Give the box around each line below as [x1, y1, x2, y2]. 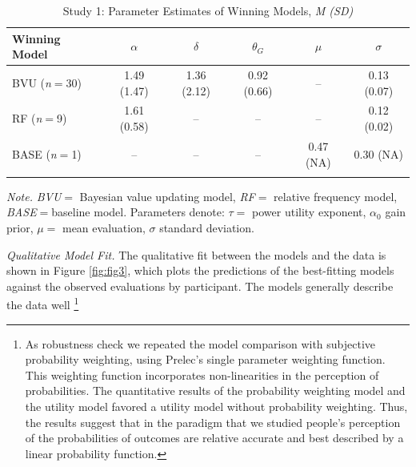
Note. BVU [6, 187, 62, 204]
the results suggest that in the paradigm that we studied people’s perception [25, 413, 401, 430]
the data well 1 [6, 294, 79, 313]
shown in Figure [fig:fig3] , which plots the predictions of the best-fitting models [6, 262, 394, 279]
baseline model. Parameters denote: [51, 203, 225, 220]
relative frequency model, [274, 187, 398, 204]
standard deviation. [159, 219, 254, 236]
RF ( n [12, 110, 42, 127]
